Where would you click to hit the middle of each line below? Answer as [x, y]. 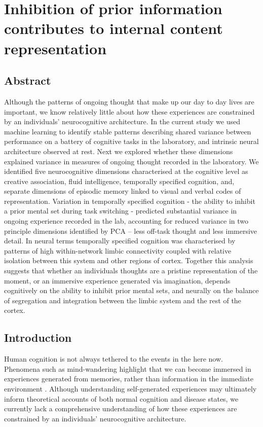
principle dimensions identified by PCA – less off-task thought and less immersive [131, 230]
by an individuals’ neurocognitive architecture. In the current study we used [122, 121]
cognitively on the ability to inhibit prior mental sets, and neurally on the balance [131, 290]
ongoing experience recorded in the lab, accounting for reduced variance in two [126, 221]
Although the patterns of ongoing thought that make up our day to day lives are [129, 101]
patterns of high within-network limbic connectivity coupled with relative [118, 250]
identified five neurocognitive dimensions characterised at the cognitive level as [126, 171]
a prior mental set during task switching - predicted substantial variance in [121, 211]
